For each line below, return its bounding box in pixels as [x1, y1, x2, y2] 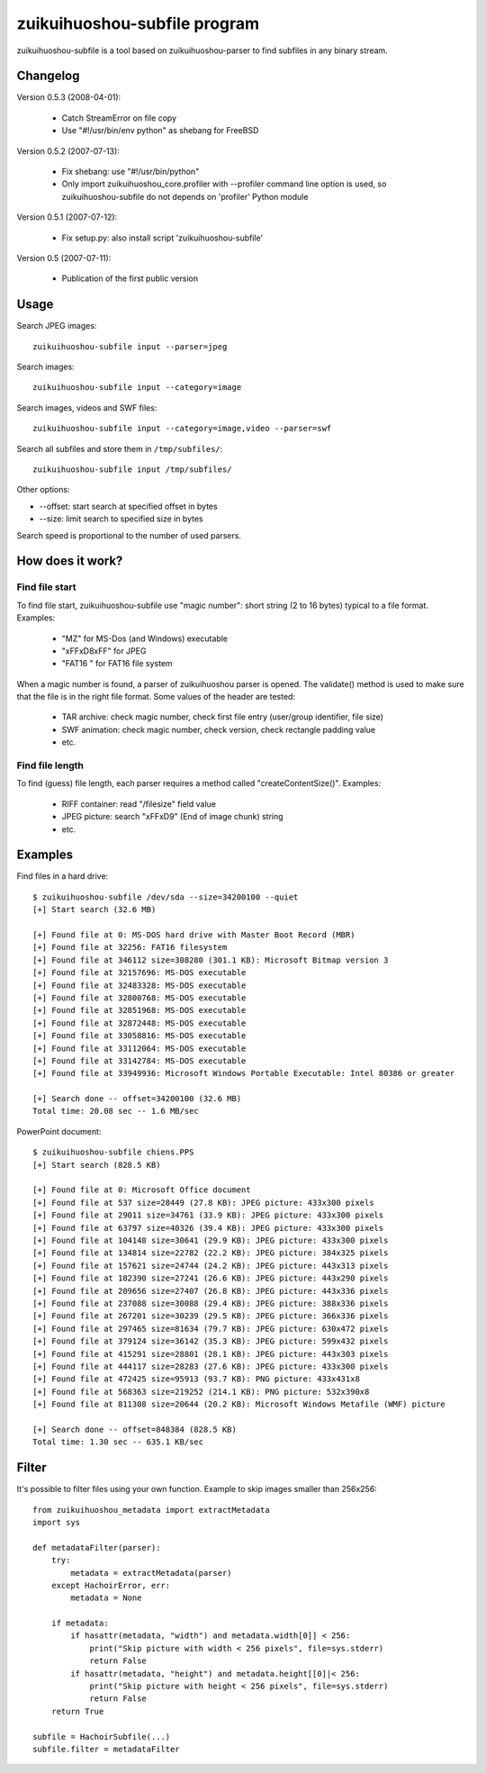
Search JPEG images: [16, 321, 97, 331]
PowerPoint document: [16, 1126, 102, 1136]
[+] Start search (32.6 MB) [32, 905, 157, 915]
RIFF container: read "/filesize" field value [61, 798, 216, 810]
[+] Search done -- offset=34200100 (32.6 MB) [32, 1094, 242, 1104]
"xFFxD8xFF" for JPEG [61, 645, 147, 656]
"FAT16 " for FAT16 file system [61, 658, 173, 669]
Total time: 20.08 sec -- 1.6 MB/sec [32, 1106, 200, 1117]
